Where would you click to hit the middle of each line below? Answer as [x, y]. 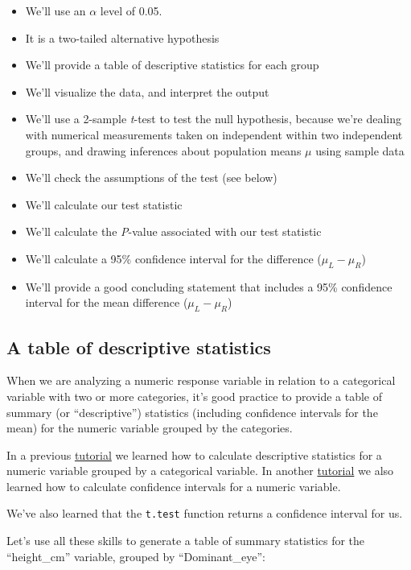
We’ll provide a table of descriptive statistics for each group [172, 65]
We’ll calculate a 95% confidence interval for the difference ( [173, 258]
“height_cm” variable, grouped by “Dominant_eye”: [136, 556]
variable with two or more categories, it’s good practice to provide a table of [195, 396]
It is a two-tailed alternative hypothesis [122, 37]
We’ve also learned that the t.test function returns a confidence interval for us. [205, 513]
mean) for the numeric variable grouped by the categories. [150, 428]
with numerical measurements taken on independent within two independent [214, 134]
